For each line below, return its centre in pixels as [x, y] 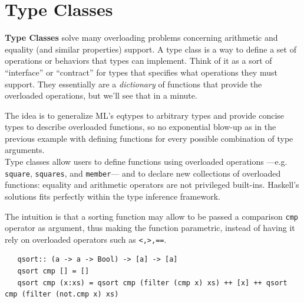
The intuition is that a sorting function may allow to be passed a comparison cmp [151, 216]
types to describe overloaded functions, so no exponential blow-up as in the [141, 127]
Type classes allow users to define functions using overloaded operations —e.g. [146, 162]
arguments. [25, 150]
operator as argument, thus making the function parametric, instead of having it [150, 228]
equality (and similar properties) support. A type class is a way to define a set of [151, 49]
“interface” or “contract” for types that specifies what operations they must [141, 72]
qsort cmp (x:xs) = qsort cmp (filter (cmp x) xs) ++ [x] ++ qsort [152, 283]
